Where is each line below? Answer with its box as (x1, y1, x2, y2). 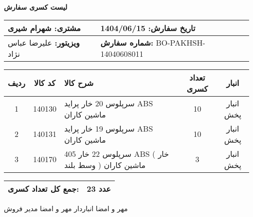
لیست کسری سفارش (4, 2, 68, 12)
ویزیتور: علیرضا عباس (8, 36, 80, 48)
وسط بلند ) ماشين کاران (64, 159, 146, 170)
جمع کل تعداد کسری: (8, 183, 79, 194)
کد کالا (34, 77, 55, 89)
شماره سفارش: (100, 36, 154, 48)
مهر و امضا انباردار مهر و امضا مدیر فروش (4, 203, 128, 213)
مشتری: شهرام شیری (8, 22, 81, 33)
